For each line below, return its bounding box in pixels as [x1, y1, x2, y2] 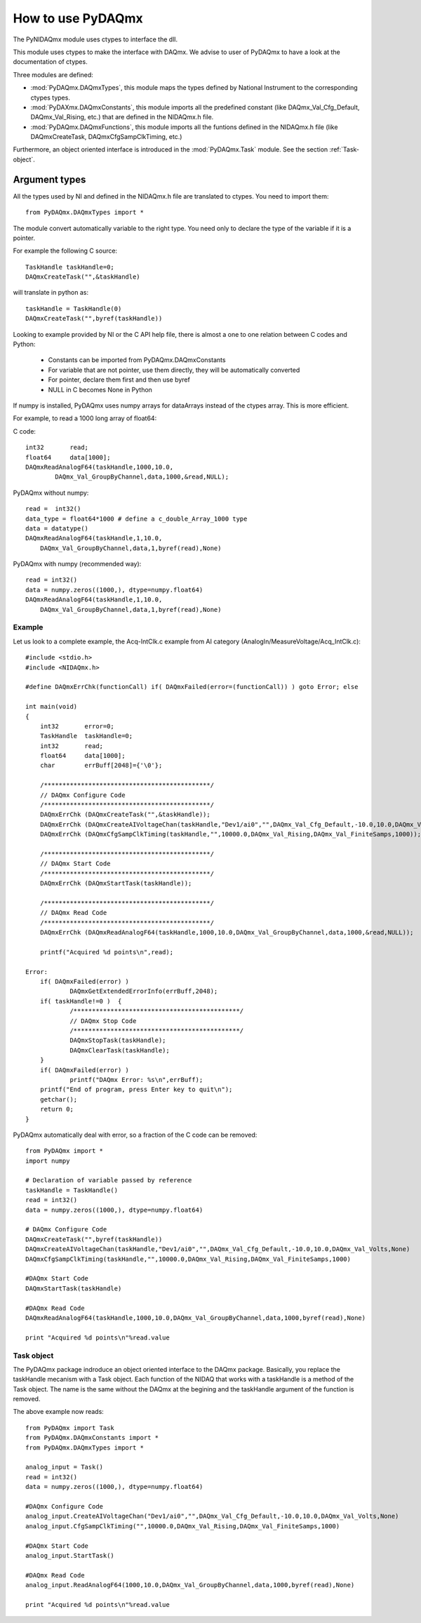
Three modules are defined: [13, 70, 94, 79]
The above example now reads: [13, 1408, 105, 1416]
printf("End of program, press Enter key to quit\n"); [39, 1086, 233, 1094]
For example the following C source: [13, 246, 118, 255]
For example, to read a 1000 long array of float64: [13, 414, 157, 422]
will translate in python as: [13, 288, 89, 297]
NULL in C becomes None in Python [48, 385, 152, 394]
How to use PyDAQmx [13, 11, 143, 26]
